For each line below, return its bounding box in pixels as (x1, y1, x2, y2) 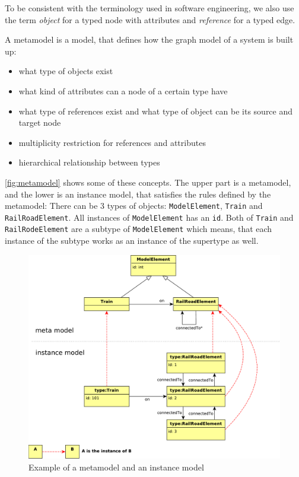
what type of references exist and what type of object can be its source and (18, 104, 293, 117)
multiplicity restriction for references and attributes (18, 136, 206, 148)
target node (18, 116, 61, 129)
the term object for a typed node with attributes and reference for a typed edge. (5, 13, 295, 26)
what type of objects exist (18, 65, 113, 77)
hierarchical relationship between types (18, 156, 160, 168)
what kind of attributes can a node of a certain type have (18, 84, 228, 97)
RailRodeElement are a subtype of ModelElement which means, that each (5, 222, 272, 235)
